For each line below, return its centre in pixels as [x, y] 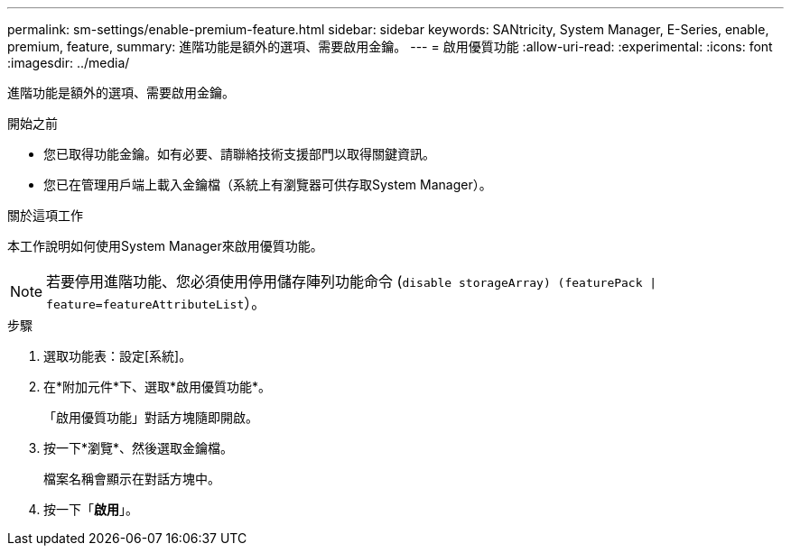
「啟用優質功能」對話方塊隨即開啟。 [151, 417]
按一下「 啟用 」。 [91, 509]
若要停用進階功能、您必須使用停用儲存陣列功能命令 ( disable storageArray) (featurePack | [352, 281]
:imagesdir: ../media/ [69, 63]
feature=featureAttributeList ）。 [156, 303]
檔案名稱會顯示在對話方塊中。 [132, 479]
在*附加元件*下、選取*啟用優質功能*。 [158, 387]
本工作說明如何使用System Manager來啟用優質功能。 [165, 246]
